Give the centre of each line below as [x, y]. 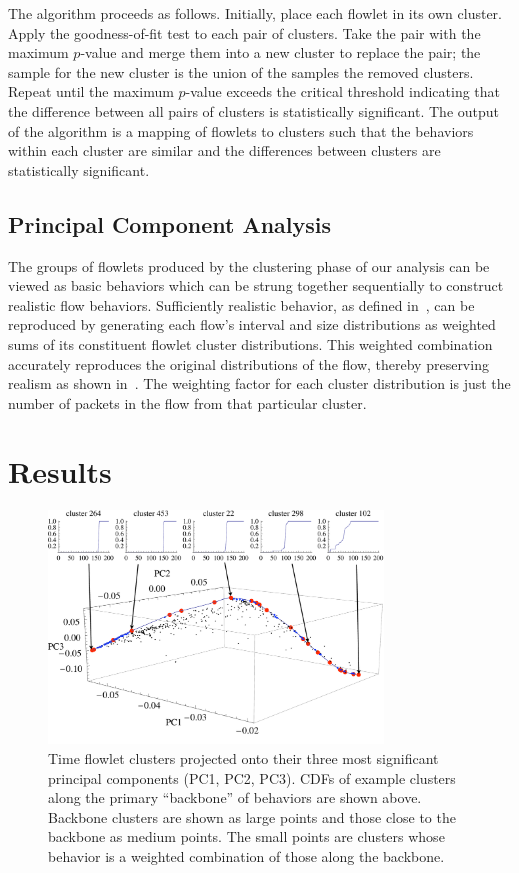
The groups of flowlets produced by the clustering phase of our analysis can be [249, 265]
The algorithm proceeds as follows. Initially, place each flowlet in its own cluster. [255, 13]
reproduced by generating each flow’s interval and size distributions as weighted [252, 324]
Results [60, 471]
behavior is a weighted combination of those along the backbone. [246, 855]
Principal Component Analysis [169, 223]
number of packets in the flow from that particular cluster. [187, 402]
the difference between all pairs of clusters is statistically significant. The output [254, 110]
